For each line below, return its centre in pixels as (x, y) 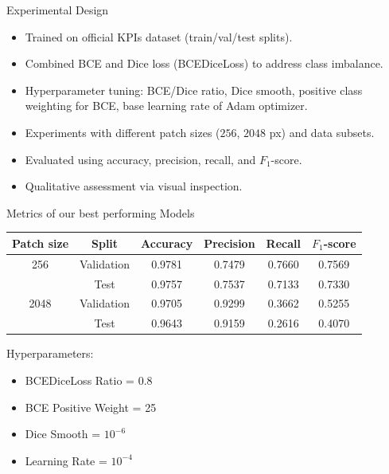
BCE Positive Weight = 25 (91, 407)
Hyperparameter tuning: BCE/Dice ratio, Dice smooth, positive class (194, 90)
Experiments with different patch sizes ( (123, 132)
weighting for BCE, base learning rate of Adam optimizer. (166, 106)
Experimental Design (58, 10)
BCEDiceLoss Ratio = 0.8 (89, 380)
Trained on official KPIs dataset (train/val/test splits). (159, 36)
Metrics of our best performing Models (101, 212)
